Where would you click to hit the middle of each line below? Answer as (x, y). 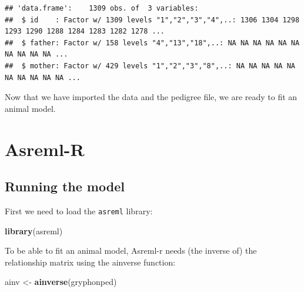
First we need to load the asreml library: (79, 210)
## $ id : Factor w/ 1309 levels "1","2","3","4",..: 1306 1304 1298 (152, 20)
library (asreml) (34, 230)
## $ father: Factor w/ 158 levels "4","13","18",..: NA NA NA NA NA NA (152, 43)
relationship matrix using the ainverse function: (90, 262)
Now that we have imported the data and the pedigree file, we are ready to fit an (151, 97)
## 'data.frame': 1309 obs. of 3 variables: (102, 8)
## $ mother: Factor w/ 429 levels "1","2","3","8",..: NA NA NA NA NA (150, 66)
